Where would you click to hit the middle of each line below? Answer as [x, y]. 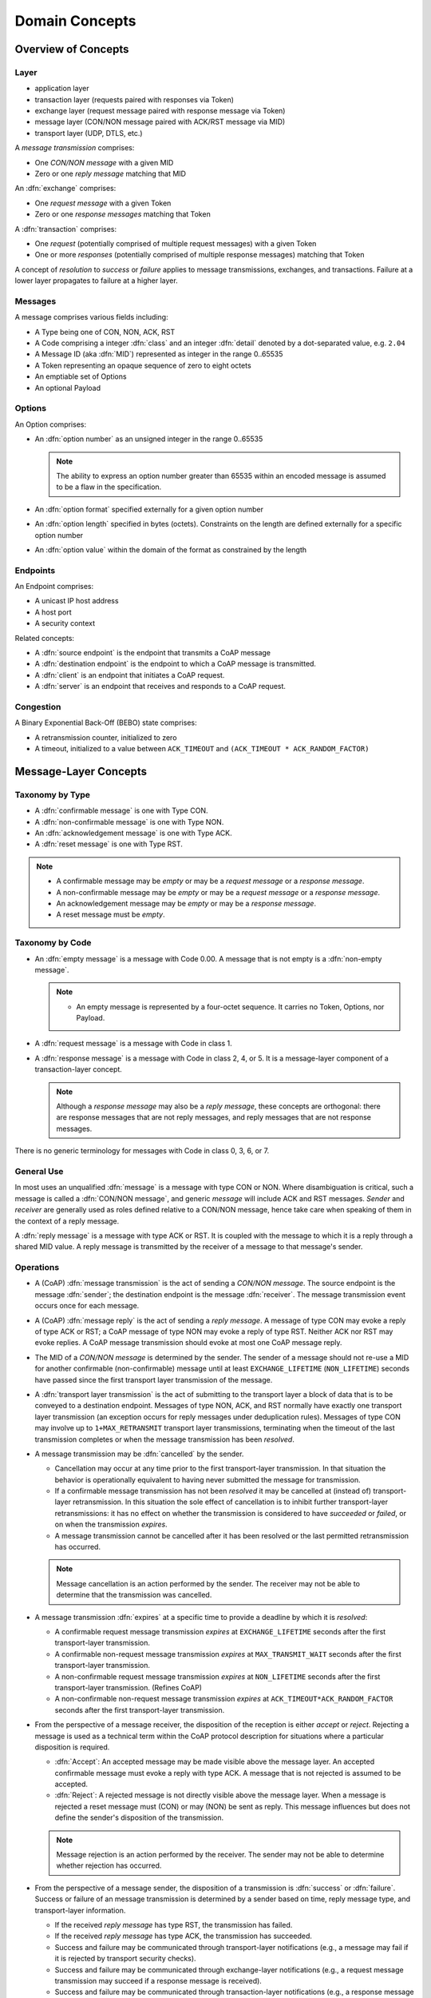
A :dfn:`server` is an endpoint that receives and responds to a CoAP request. [160, 687]
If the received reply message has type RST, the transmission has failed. [174, 1924]
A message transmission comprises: [75, 148]
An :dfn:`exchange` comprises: [65, 189]
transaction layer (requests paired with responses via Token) [134, 99]
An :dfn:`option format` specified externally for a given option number [149, 509]
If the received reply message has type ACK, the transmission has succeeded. [184, 1936]
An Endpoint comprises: [54, 587]
